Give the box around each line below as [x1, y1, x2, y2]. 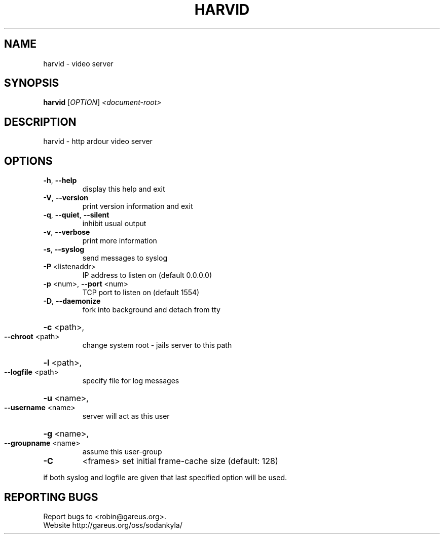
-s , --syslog [43, 245, 85, 254]
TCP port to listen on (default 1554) [82, 288, 200, 297]
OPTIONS [4, 154, 53, 167]
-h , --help [43, 176, 77, 185]
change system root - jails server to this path [82, 341, 232, 350]
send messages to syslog [82, 254, 168, 263]
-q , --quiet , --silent [43, 210, 109, 220]
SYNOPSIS [4, 77, 59, 90]
